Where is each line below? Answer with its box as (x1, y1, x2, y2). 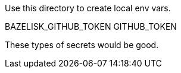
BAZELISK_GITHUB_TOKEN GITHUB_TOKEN (5, 21, 177, 31)
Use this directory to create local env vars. (5, 3, 171, 13)
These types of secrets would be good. (5, 40, 159, 50)
